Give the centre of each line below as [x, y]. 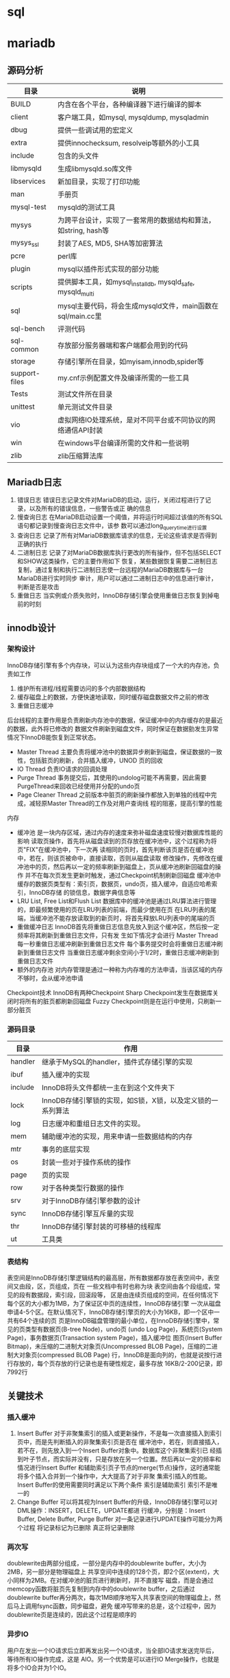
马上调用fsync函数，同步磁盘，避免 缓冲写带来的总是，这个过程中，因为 [115, 1606]
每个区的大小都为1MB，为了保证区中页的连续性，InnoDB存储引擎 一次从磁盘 [114, 1304]
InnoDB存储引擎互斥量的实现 [88, 1214]
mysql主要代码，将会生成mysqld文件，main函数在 [138, 306]
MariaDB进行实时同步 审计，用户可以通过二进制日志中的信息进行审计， [117, 578]
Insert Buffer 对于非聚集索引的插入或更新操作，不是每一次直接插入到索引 [119, 1433]
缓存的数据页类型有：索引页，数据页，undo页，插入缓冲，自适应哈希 [114, 884]
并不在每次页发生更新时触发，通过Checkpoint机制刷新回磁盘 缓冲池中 [123, 875]
